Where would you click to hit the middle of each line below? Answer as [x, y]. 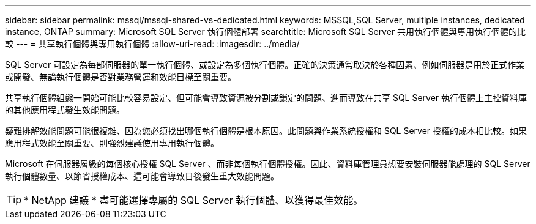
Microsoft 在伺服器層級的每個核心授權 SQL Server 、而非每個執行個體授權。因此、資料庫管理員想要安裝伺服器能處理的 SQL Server [268, 164]
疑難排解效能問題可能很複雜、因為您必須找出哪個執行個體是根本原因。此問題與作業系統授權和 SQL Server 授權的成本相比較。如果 [266, 131]
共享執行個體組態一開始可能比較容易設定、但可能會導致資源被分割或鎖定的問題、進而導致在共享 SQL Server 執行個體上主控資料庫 [266, 98]
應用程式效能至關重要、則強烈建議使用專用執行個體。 [112, 143]
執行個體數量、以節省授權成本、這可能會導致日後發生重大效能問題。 [142, 176]
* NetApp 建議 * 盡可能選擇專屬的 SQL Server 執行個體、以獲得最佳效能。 [194, 200]
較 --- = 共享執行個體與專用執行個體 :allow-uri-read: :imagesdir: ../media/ [152, 44]
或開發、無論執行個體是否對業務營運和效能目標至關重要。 [121, 77]
